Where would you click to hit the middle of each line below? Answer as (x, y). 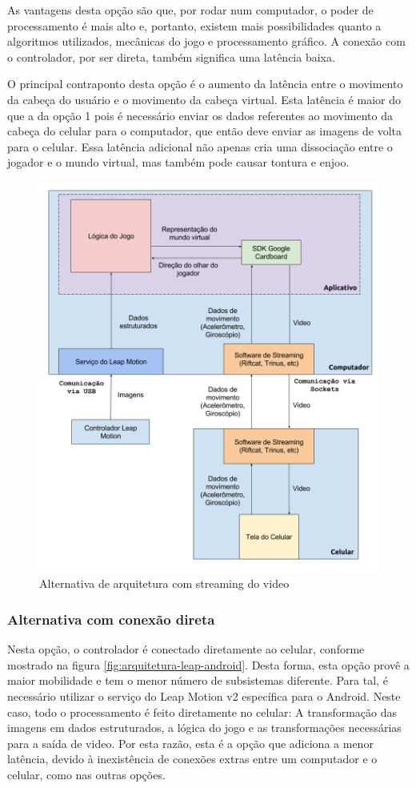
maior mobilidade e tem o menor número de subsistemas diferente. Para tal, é (198, 680)
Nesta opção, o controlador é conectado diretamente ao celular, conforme (186, 649)
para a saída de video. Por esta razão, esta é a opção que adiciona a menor (190, 743)
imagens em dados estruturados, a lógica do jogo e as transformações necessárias (204, 728)
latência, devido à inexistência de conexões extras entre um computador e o (192, 759)
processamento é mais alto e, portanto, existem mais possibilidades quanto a (194, 25)
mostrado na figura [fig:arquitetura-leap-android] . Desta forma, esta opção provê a (208, 664)
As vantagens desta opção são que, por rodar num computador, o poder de (190, 10)
